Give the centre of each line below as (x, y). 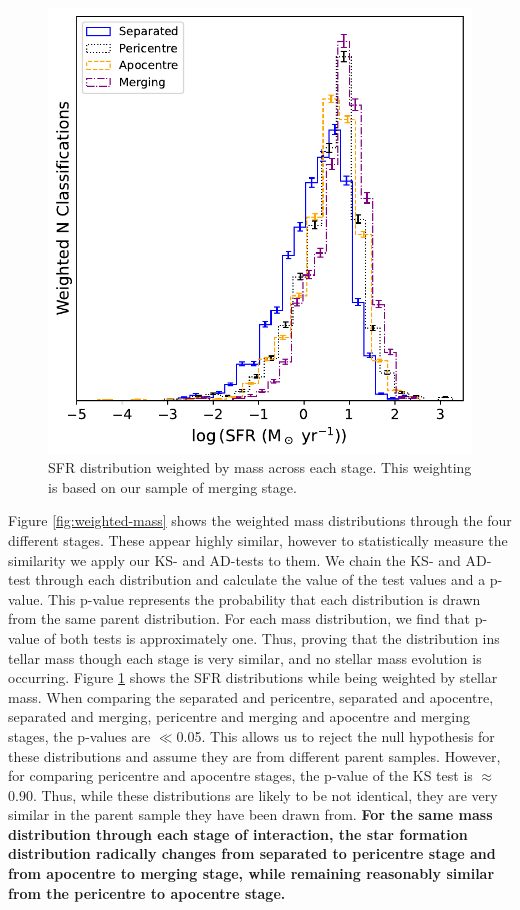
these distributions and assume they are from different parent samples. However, (254, 755)
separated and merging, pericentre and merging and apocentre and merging (239, 716)
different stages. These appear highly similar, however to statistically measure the (258, 539)
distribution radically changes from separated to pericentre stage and (252, 853)
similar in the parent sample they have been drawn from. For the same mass (250, 814)
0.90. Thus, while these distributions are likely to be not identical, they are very (253, 794)
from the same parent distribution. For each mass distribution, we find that (239, 618)
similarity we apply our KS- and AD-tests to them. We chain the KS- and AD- (250, 559)
